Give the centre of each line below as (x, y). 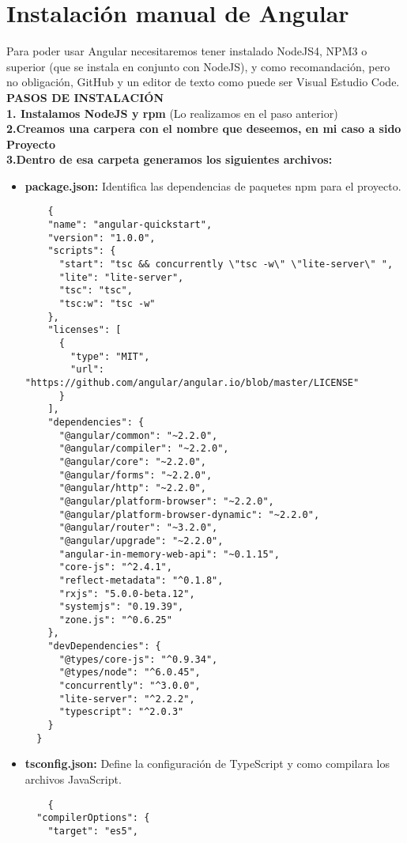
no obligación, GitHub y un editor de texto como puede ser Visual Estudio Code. (203, 82)
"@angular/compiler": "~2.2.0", (144, 449)
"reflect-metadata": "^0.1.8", (141, 580)
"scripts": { (82, 251)
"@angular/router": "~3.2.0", (138, 528)
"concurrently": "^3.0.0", (130, 686)
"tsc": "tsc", (96, 291)
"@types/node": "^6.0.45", (130, 673)
